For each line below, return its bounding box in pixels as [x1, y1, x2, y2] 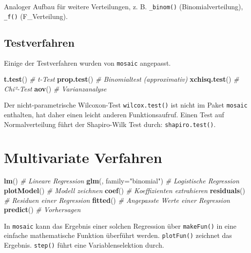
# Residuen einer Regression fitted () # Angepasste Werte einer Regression [4, 195, 230, 205]
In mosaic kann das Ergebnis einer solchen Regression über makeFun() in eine [4, 220, 236, 231]
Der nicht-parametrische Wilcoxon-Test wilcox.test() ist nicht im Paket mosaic [4, 100, 248, 110]
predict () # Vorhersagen [4, 204, 81, 215]
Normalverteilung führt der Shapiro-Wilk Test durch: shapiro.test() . [4, 119, 216, 129]
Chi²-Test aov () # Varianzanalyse [4, 83, 107, 93]
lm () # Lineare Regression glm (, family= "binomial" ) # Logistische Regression [4, 176, 239, 186]
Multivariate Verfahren [4, 147, 162, 167]
